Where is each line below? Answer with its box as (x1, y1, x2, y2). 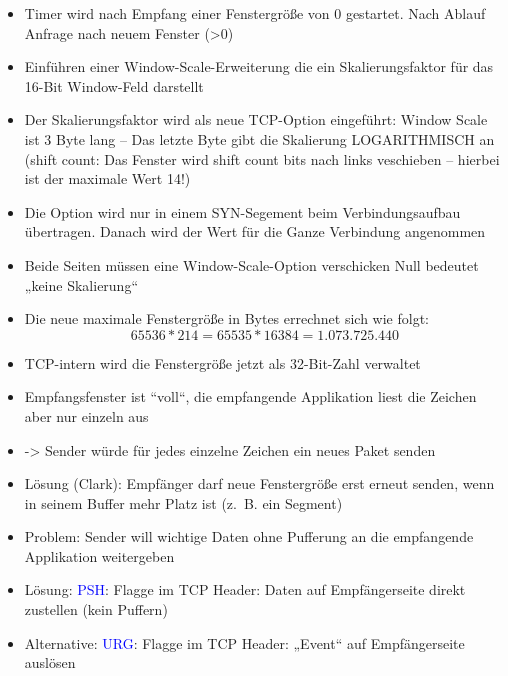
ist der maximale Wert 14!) (24, 168, 191, 189)
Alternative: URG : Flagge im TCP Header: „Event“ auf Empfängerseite (24, 632, 465, 653)
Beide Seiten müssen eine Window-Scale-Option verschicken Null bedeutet (24, 254, 479, 275)
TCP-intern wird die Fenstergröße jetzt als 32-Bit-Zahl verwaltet (24, 352, 421, 373)
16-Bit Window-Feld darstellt (24, 75, 204, 96)
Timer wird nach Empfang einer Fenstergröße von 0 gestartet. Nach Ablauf (24, 3, 486, 23)
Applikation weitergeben (24, 545, 175, 566)
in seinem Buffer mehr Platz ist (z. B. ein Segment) (24, 492, 343, 513)
